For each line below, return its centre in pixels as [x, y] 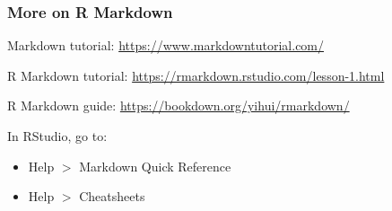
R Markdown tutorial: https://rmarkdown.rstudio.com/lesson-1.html [196, 75]
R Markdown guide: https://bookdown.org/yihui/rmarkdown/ [179, 105]
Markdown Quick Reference [155, 166]
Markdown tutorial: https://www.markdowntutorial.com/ [166, 45]
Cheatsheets [112, 196]
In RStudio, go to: [57, 136]
